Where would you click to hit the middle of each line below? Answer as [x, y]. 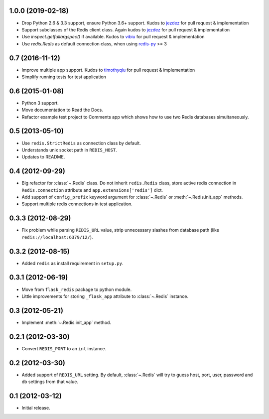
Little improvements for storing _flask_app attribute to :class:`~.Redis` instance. [105, 296]
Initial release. [36, 408]
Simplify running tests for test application [64, 77]
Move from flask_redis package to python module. [77, 289]
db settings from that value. [50, 382]
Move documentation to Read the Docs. [62, 110]
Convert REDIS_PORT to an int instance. [64, 348]
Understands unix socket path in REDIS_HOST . [69, 150]
